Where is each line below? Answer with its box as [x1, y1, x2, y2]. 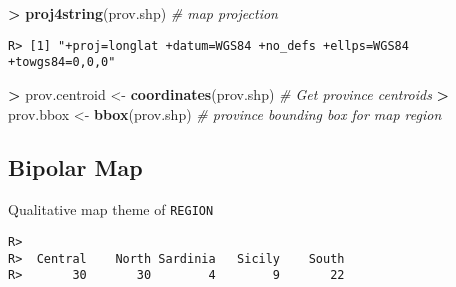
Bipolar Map [8, 152, 143, 183]
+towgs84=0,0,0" [8, 55, 116, 70]
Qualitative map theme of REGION [8, 199, 214, 220]
